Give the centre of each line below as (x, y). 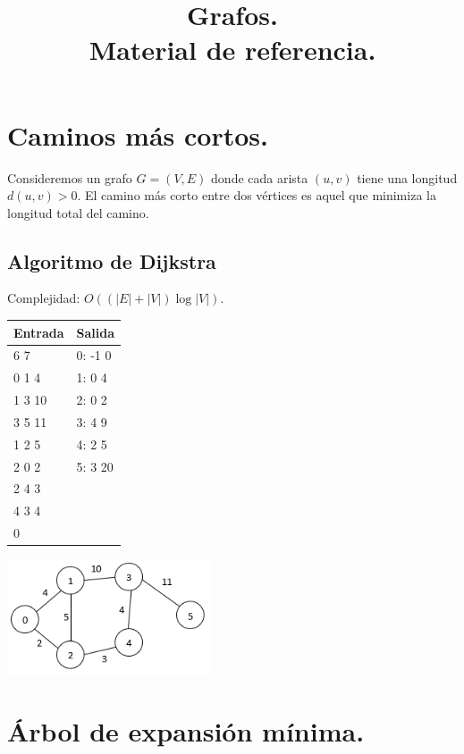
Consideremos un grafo (70, 177)
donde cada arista (260, 177)
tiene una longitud (407, 177)
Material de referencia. (232, 50)
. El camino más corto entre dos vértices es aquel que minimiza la (257, 195)
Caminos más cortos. (138, 134)
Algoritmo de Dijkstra (112, 260)
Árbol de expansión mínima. (186, 730)
